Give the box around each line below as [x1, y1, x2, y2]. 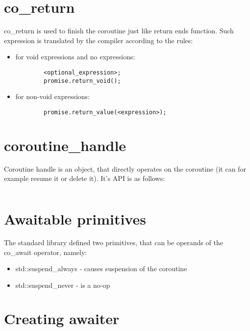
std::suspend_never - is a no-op [15, 280, 110, 290]
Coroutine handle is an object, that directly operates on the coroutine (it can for [4, 163, 246, 174]
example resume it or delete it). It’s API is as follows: [4, 173, 165, 183]
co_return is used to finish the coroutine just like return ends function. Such [4, 25, 234, 36]
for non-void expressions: [15, 91, 90, 102]
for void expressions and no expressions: [15, 51, 135, 62]
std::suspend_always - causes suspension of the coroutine [15, 263, 187, 274]
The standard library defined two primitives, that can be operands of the [4, 237, 223, 247]
